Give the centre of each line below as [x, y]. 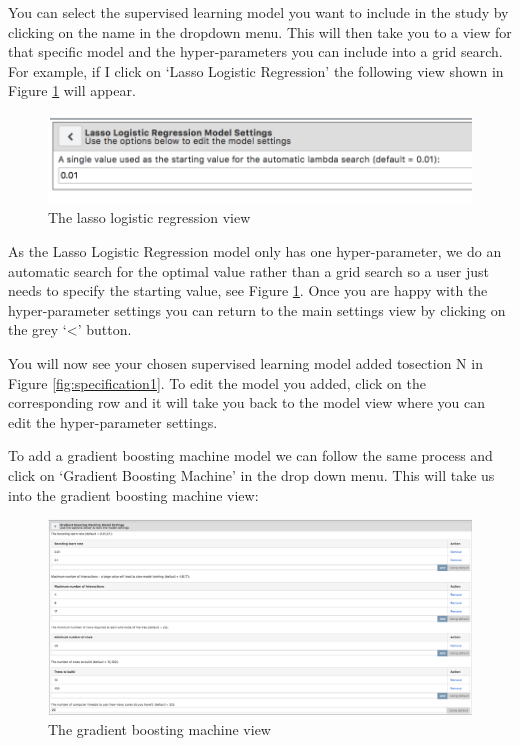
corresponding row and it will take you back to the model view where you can [246, 402]
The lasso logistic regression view [149, 217]
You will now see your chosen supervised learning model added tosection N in [245, 362]
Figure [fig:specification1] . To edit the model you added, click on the [217, 382]
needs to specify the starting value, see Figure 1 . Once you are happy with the [248, 290]
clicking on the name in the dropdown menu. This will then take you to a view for [260, 31]
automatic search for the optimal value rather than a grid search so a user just [248, 270]
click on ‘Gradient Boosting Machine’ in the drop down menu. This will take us [251, 474]
